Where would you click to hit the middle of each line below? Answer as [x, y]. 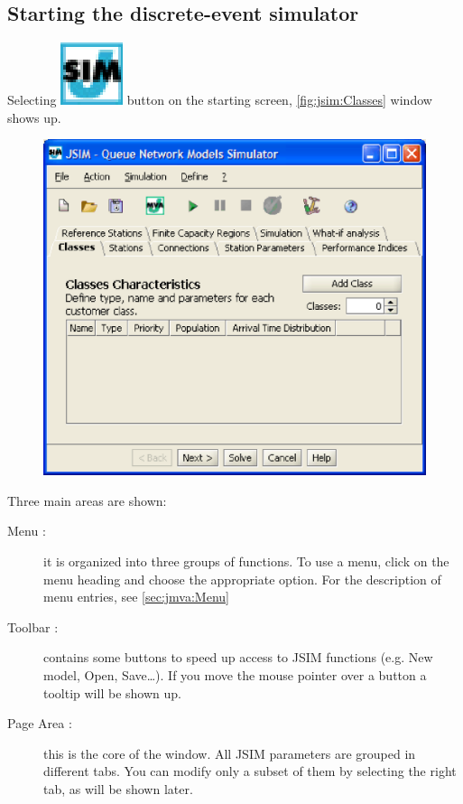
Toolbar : [33, 626]
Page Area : [40, 723]
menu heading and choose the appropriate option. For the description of [242, 579]
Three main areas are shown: [87, 500]
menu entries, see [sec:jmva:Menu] [136, 597]
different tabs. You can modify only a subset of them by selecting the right [250, 771]
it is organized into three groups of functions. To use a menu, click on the [246, 561]
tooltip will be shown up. [112, 692]
